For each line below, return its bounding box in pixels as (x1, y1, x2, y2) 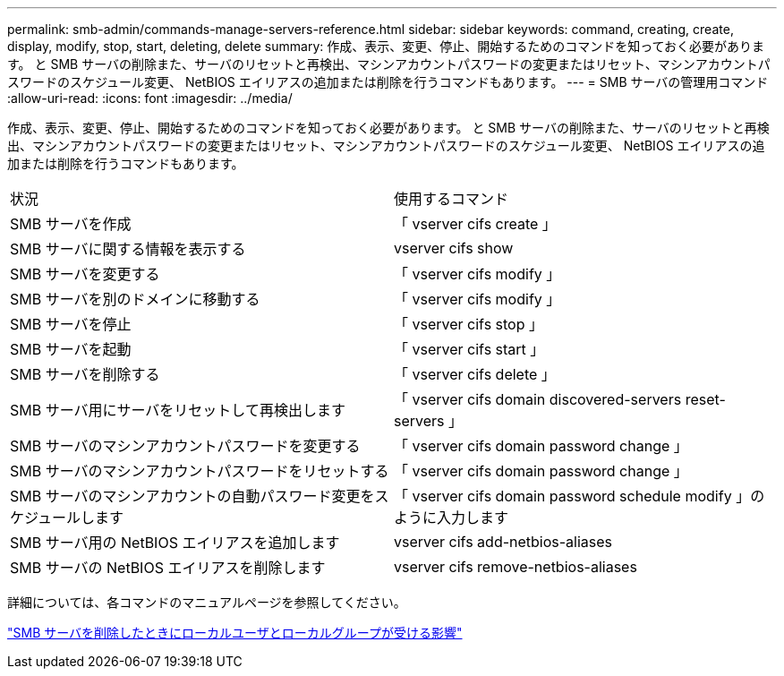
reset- (685, 390, 726, 408)
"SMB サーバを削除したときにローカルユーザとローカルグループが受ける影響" (7, 625, 463, 640)
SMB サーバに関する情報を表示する (10, 240, 246, 258)
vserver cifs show (394, 239, 514, 257)
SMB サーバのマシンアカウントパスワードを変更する (10, 437, 361, 455)
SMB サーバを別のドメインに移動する (10, 290, 260, 308)
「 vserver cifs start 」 (394, 340, 545, 358)
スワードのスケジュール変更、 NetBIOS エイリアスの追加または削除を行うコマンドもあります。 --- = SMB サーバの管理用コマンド (7, 74, 769, 90)
